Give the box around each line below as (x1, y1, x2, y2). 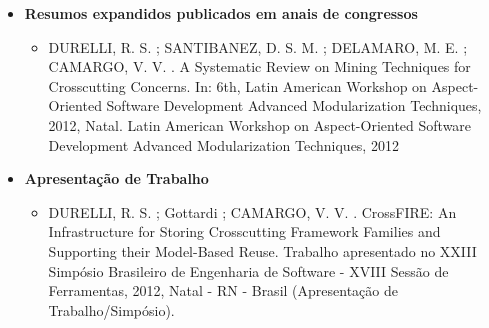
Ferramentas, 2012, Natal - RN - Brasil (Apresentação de (48, 280, 398, 301)
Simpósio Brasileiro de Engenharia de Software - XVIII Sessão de (48, 260, 449, 281)
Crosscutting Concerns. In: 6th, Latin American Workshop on (48, 75, 427, 96)
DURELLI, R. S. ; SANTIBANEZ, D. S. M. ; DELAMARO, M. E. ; (48, 36, 468, 57)
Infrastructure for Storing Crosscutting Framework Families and (48, 221, 441, 242)
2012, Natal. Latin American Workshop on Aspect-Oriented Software (48, 114, 472, 135)
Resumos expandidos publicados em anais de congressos (24, 3, 418, 23)
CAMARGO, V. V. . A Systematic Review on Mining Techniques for (48, 56, 471, 77)
